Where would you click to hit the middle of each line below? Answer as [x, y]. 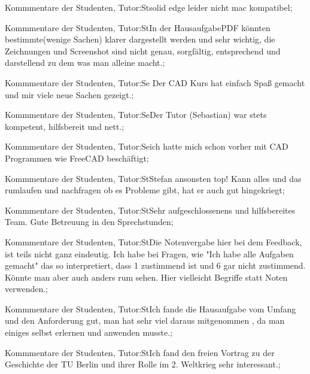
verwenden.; [26, 289]
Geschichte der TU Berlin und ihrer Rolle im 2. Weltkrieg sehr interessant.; [143, 364]
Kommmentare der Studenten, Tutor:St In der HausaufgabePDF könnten [138, 27]
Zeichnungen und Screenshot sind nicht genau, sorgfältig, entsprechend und [143, 51]
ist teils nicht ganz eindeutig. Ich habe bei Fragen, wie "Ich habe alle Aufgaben [149, 253]
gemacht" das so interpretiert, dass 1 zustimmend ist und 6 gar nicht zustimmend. [155, 265]
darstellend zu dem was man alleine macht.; [85, 63]
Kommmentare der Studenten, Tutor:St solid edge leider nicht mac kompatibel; [149, 7]
